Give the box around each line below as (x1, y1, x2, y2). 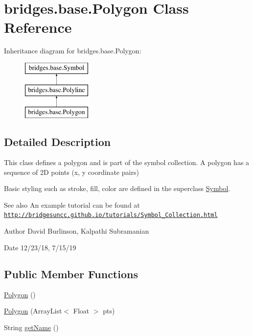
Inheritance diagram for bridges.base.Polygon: (4, 46, 141, 56)
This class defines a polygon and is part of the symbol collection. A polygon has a (4, 157, 250, 168)
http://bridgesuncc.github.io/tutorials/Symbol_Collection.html (4, 212, 218, 219)
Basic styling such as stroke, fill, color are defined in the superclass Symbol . (4, 183, 230, 193)
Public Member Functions (4, 266, 138, 281)
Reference (4, 17, 72, 37)
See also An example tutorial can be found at (4, 199, 140, 210)
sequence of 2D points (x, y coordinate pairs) (4, 167, 139, 177)
